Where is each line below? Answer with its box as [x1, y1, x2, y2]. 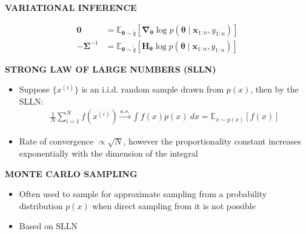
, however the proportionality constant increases [123, 135, 302, 148]
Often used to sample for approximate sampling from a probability [19, 187, 267, 200]
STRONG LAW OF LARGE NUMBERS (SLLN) [5, 62, 216, 75]
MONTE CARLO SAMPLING [5, 167, 138, 180]
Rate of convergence [19, 135, 94, 148]
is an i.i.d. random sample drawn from [81, 83, 224, 96]
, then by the [250, 83, 299, 96]
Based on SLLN [19, 219, 78, 232]
